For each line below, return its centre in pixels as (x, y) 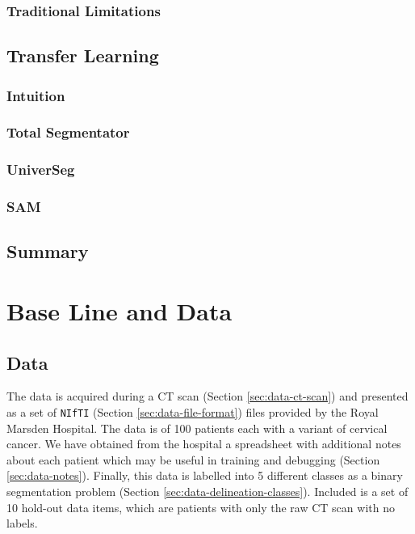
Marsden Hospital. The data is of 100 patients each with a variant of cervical (197, 428)
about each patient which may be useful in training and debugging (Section (193, 459)
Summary (48, 251)
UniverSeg (41, 170)
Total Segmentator (68, 132)
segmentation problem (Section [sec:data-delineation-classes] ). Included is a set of (207, 491)
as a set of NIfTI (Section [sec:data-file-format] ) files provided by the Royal (193, 411)
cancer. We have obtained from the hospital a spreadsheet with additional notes (204, 444)
